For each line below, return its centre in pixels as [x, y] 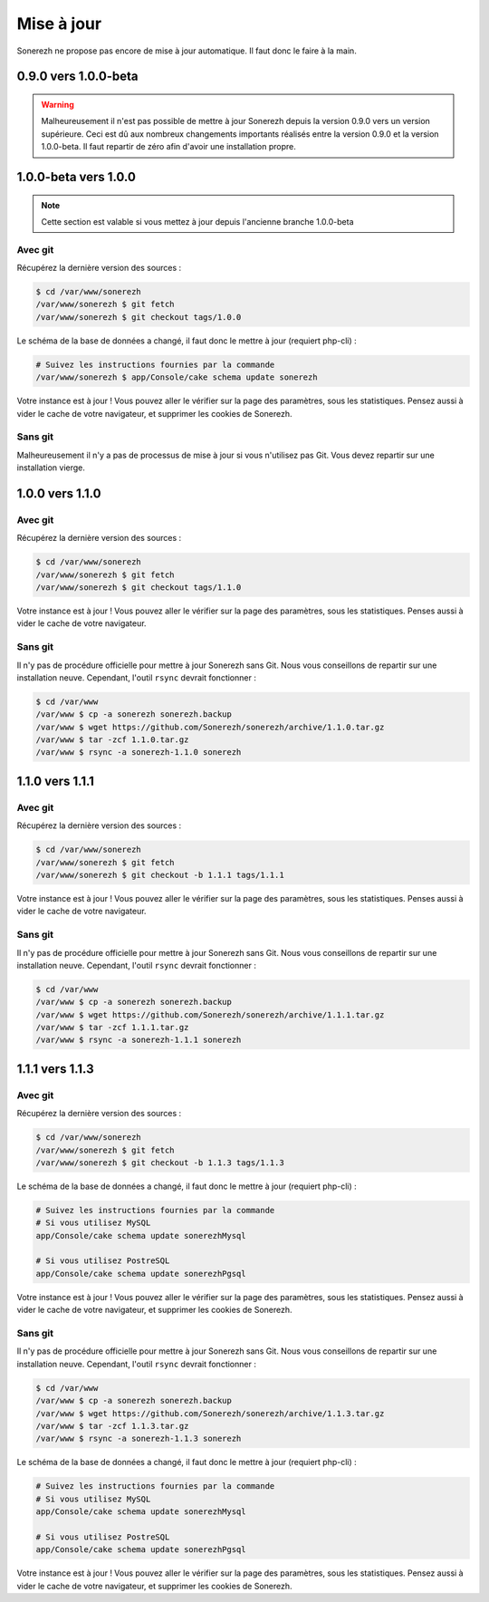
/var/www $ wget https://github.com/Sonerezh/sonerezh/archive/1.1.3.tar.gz [210, 1413]
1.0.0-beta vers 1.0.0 [76, 177]
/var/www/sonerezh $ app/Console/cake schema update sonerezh [177, 377]
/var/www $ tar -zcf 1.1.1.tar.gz [112, 1028]
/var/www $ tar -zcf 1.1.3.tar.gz [112, 1426]
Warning [58, 104]
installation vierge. [51, 468]
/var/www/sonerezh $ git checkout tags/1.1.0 [139, 588]
